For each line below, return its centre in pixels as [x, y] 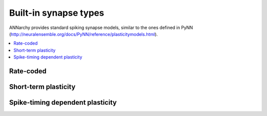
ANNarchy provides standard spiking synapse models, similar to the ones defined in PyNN [101, 28]
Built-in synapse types [57, 13]
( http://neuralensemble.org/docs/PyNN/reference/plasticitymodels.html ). [84, 34]
